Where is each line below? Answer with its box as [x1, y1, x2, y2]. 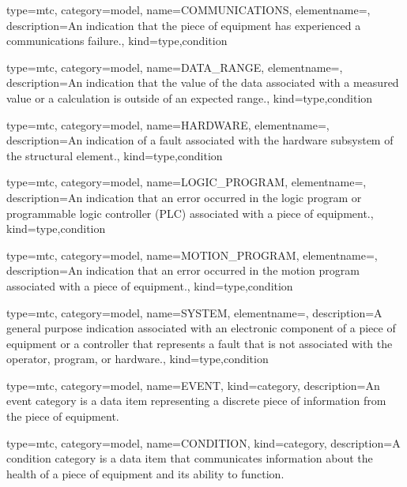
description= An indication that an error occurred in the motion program [6, 262, 360, 279]
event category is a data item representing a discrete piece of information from [6, 392, 386, 409]
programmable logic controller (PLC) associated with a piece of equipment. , [6, 204, 374, 221]
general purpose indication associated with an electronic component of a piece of [6, 320, 396, 336]
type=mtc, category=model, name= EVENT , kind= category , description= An [6, 376, 380, 393]
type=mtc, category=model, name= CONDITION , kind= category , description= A [6, 434, 401, 451]
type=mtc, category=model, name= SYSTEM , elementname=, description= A [6, 304, 383, 320]
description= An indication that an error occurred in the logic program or [6, 189, 362, 205]
